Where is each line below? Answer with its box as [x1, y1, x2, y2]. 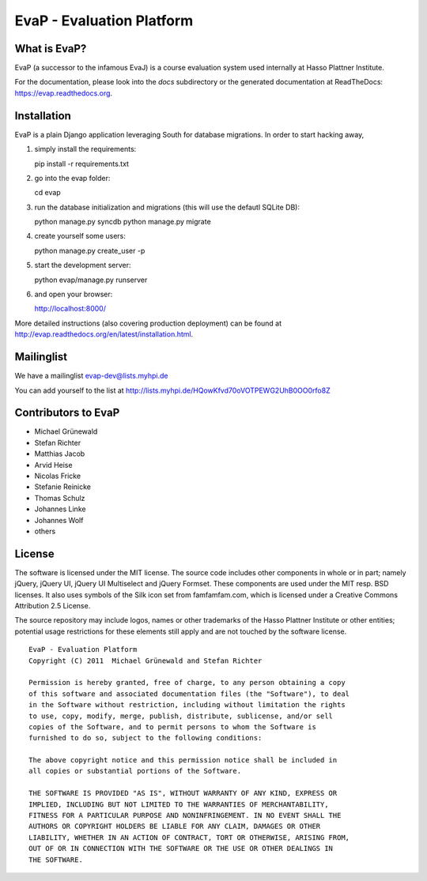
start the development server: [34, 261, 131, 270]
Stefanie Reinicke [34, 482, 91, 491]
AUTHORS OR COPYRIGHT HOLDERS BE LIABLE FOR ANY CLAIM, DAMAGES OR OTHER [28, 822, 321, 831]
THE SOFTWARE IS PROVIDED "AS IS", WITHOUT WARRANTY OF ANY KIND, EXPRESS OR [28, 789, 338, 798]
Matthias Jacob [34, 449, 85, 458]
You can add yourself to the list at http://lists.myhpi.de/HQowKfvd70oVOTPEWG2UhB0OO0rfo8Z [14, 386, 331, 395]
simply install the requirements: [34, 145, 137, 154]
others [34, 526, 56, 536]
